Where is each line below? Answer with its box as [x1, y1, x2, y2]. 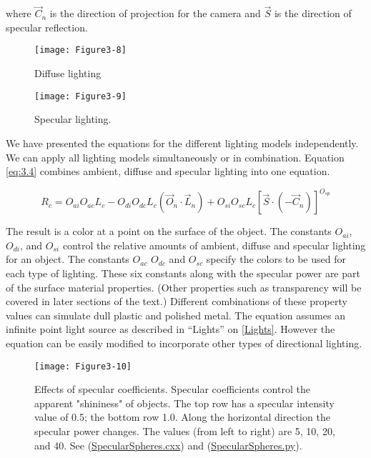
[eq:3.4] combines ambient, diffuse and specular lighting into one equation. [6, 164, 330, 179]
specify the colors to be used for [206, 252, 346, 267]
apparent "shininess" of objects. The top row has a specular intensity [34, 395, 335, 410]
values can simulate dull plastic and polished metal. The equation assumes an [6, 307, 345, 322]
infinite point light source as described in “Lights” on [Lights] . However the [6, 322, 335, 337]
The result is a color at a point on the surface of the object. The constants [6, 224, 332, 239]
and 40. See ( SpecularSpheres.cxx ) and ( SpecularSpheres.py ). [34, 437, 302, 452]
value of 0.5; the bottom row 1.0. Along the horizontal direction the [34, 409, 330, 424]
